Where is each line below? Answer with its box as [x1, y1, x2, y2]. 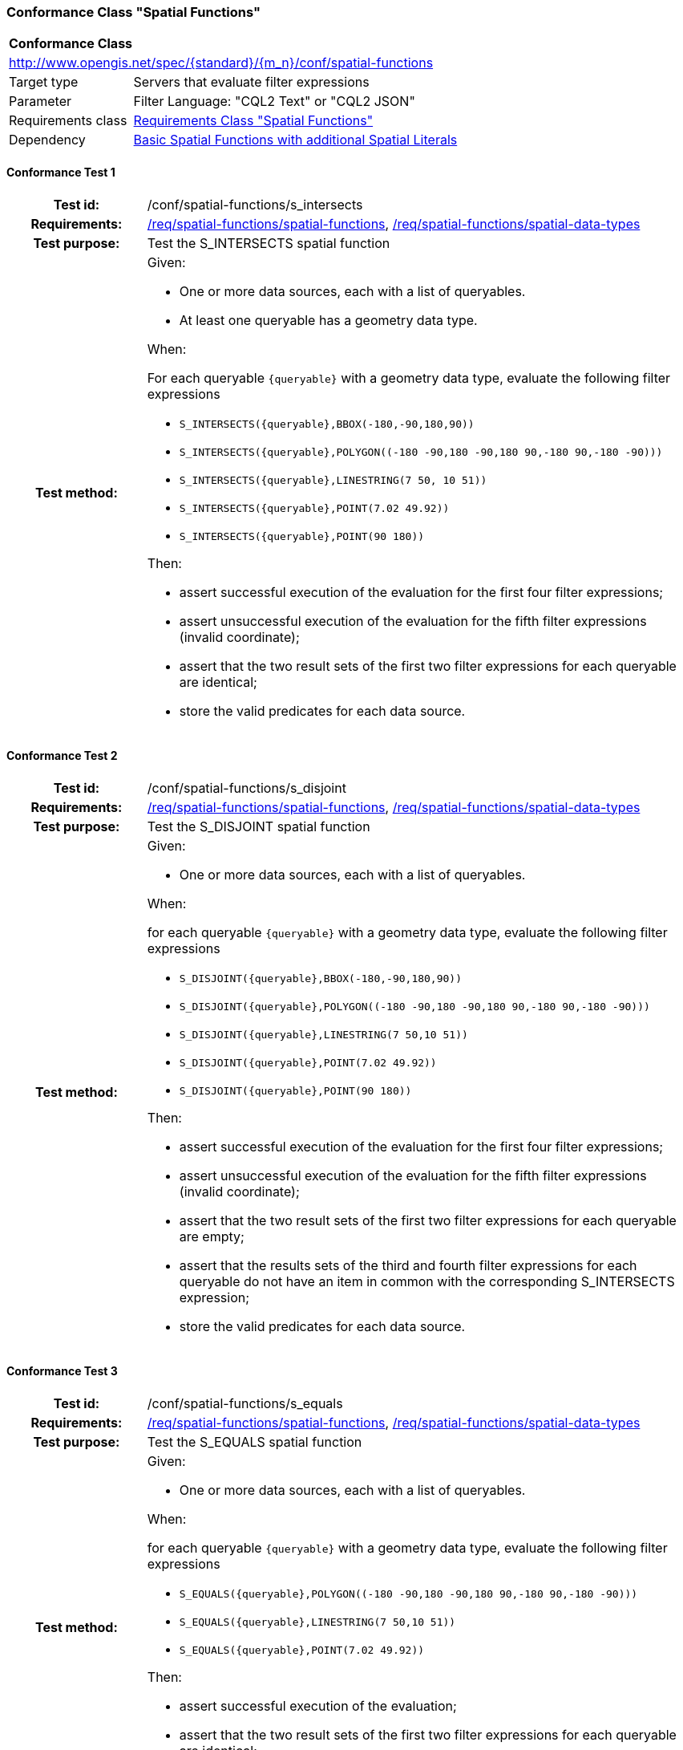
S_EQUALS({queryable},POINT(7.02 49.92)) [179, 1644, 425, 1657]
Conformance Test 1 [6, 164, 115, 179]
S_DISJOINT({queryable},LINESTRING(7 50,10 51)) [179, 1028, 468, 1041]
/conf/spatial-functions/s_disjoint [147, 779, 346, 796]
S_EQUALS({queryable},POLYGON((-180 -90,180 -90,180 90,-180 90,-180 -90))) [179, 1588, 638, 1601]
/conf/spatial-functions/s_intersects [147, 196, 363, 213]
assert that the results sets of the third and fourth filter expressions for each [179, 1257, 637, 1273]
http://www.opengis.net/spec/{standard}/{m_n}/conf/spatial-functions [9, 55, 434, 71]
